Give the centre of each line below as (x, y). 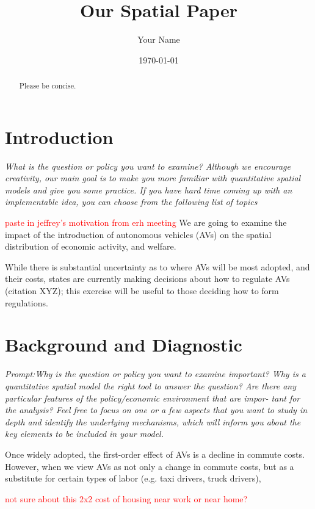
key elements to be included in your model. (84, 434)
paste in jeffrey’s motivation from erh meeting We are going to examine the (146, 222)
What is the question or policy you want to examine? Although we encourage (148, 166)
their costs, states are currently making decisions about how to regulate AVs (147, 279)
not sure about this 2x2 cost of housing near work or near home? (126, 498)
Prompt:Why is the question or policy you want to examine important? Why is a (155, 374)
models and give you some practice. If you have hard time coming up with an (149, 190)
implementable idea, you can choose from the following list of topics (131, 202)
